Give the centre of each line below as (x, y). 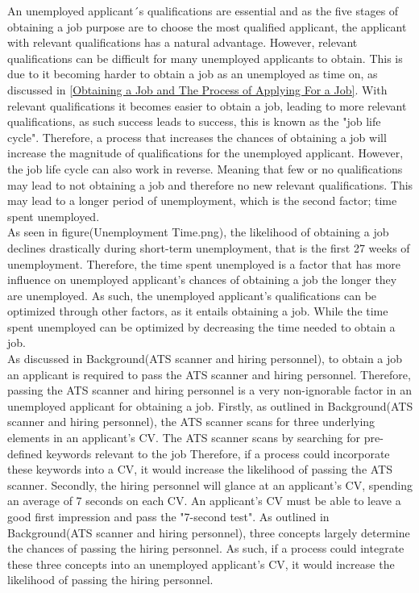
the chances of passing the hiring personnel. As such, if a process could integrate (206, 548)
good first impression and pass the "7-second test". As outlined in (168, 516)
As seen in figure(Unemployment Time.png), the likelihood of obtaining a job (198, 232)
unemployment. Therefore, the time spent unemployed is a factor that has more (204, 263)
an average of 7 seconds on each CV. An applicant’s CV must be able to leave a (204, 501)
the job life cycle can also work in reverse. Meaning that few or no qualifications (205, 168)
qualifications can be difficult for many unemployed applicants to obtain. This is (205, 58)
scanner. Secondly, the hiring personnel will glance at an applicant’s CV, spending (210, 484)
